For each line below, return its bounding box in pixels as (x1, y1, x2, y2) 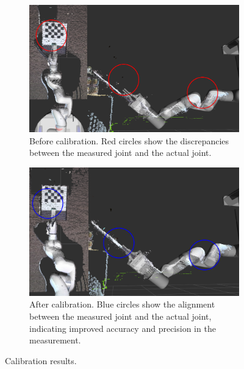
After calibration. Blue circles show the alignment (29, 298, 215, 311)
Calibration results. (5, 354, 77, 367)
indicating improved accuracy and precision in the (29, 322, 216, 334)
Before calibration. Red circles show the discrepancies (29, 134, 229, 147)
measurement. (29, 334, 81, 346)
